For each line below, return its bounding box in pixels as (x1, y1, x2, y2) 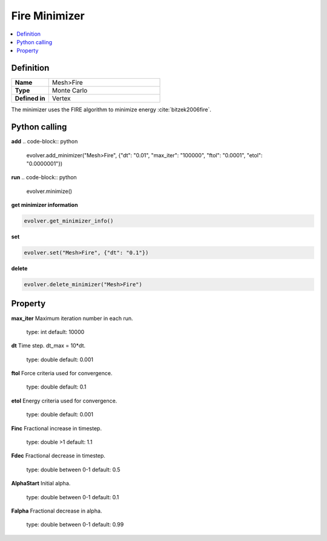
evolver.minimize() (26, 188, 73, 195)
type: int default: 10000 (26, 328, 85, 335)
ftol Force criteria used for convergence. (11, 370, 113, 377)
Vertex (51, 94, 71, 103)
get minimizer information (11, 202, 78, 209)
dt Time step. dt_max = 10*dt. (11, 342, 86, 349)
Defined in (15, 94, 45, 103)
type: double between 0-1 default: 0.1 (26, 493, 119, 500)
